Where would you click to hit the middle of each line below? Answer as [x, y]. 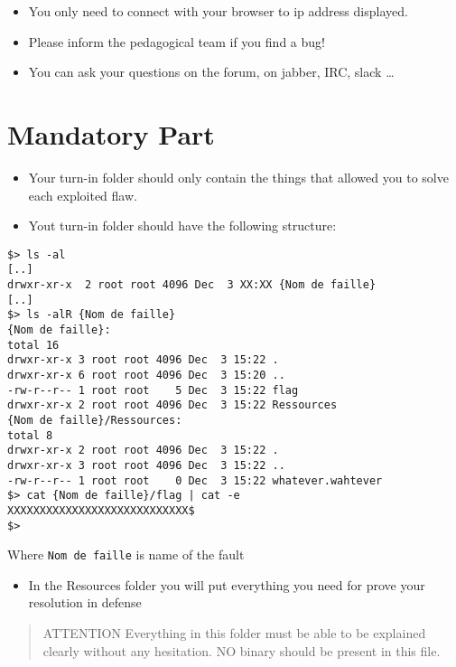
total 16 [33, 345]
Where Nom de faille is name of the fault [126, 554]
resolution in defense [85, 602]
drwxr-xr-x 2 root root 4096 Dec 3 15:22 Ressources [172, 405]
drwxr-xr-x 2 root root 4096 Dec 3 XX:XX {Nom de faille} [192, 285]
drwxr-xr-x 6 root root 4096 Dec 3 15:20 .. [146, 375]
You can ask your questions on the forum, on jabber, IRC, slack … [211, 72]
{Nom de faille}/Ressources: [95, 420]
